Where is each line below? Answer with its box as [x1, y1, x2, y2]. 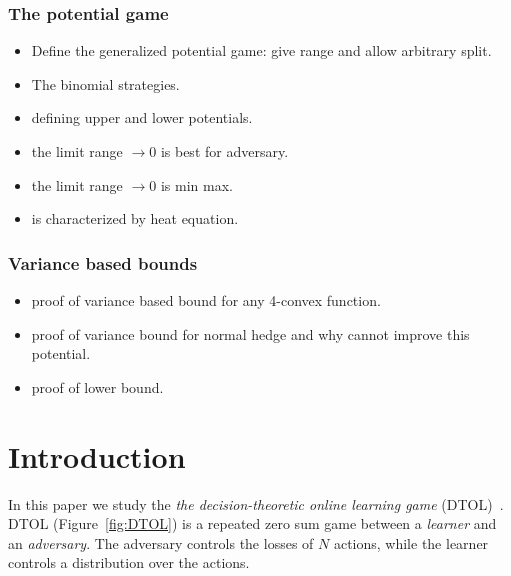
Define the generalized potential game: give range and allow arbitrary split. [31, 40, 492, 61]
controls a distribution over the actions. [8, 552, 250, 573]
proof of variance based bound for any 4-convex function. [31, 290, 381, 310]
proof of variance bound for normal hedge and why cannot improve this [31, 323, 470, 344]
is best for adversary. [160, 141, 289, 161]
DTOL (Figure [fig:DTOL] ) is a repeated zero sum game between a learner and [8, 513, 497, 534]
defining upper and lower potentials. [31, 107, 253, 128]
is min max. [160, 174, 233, 195]
